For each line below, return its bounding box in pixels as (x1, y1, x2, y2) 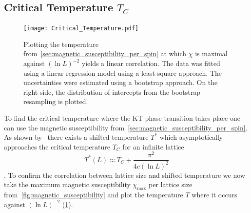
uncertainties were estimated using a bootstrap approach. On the (23, 77, 218, 87)
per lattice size (149, 179, 193, 190)
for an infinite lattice (122, 141, 184, 151)
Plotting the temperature (23, 39, 98, 49)
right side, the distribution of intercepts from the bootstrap (23, 86, 200, 97)
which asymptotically (159, 132, 223, 142)
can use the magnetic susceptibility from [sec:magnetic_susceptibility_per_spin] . (4, 122, 248, 132)
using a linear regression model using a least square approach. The (23, 67, 222, 78)
